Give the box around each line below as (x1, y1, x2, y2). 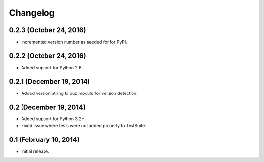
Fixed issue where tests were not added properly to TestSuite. (21, 123, 147, 129)
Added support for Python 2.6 (21, 64, 82, 70)
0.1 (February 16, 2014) (9, 135, 80, 144)
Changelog (9, 7, 55, 18)
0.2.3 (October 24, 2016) (9, 26, 86, 34)
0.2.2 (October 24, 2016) (9, 51, 86, 60)
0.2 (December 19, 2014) (9, 103, 86, 111)
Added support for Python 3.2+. (21, 116, 86, 122)
